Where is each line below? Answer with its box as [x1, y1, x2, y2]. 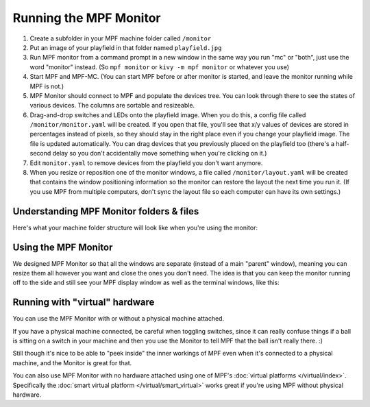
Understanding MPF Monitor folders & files [12, 206, 199, 217]
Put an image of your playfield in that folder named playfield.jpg [29, 43, 222, 51]
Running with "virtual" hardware [12, 297, 155, 308]
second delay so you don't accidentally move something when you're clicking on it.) [29, 149, 267, 158]
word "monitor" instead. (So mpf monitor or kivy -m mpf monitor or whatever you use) [29, 62, 290, 71]
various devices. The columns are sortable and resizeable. [29, 101, 195, 110]
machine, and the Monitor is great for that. [12, 358, 132, 367]
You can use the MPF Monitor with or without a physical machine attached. [12, 314, 225, 323]
